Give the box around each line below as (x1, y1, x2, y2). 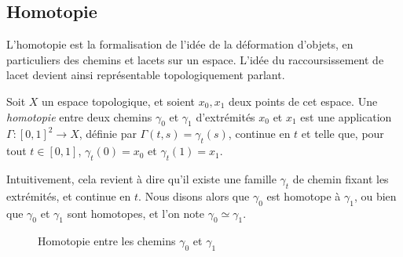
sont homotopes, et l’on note (67, 205, 205, 221)
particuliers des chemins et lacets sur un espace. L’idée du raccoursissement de (6, 51, 384, 67)
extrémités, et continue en (6, 187, 131, 204)
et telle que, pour (301, 125, 384, 142)
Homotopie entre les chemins (38, 233, 176, 249)
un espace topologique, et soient (42, 92, 196, 109)
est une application (300, 108, 392, 125)
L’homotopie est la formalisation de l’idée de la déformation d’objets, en (6, 36, 354, 52)
